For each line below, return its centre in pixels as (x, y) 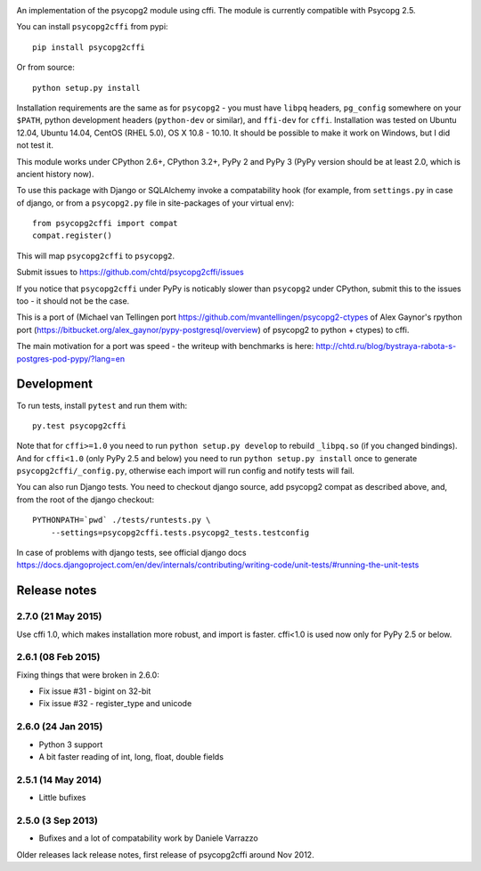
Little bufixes (62, 798)
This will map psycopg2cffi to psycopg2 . (96, 256)
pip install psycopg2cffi (89, 47)
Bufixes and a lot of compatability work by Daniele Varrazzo (148, 838)
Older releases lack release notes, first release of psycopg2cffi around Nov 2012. (166, 854)
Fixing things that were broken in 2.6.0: (88, 675)
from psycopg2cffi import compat (105, 224)
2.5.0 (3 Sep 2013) (57, 820)
